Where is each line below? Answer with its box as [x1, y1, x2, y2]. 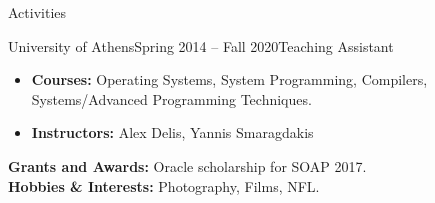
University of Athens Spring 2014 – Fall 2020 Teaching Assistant [8, 35, 394, 56]
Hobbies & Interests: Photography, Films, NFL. [8, 175, 320, 196]
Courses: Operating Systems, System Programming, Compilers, [31, 69, 428, 90]
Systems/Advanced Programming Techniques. [31, 88, 312, 109]
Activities [8, 2, 67, 22]
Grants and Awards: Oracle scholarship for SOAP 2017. [8, 155, 367, 176]
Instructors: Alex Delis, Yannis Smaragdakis [31, 122, 314, 143]
